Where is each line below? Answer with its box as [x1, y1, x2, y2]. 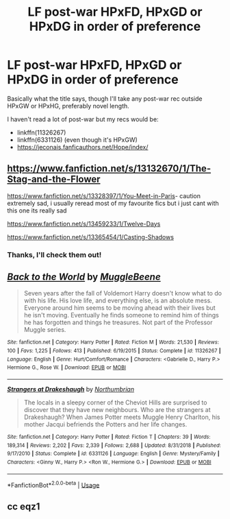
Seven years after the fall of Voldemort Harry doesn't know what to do [23, 289, 222, 298]
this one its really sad [7, 206, 67, 215]
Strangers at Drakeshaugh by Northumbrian [7, 385, 135, 394]
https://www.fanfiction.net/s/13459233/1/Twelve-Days [7, 219, 161, 228]
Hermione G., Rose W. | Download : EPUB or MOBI [7, 364, 127, 371]
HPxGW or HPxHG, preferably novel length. [7, 101, 130, 110]
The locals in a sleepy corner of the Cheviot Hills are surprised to [23, 398, 207, 407]
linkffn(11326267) [16, 128, 66, 136]
